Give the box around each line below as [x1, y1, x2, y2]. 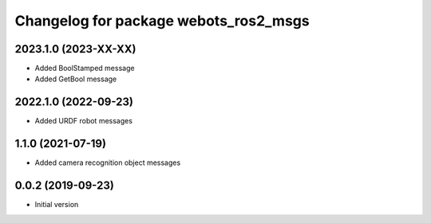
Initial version [34, 200, 79, 209]
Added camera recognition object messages [34, 158, 181, 167]
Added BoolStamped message [34, 64, 135, 73]
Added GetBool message [34, 74, 117, 84]
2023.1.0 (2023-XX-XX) [14, 42, 136, 56]
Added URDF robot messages [34, 116, 133, 126]
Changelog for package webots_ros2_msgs [14, 12, 310, 29]
